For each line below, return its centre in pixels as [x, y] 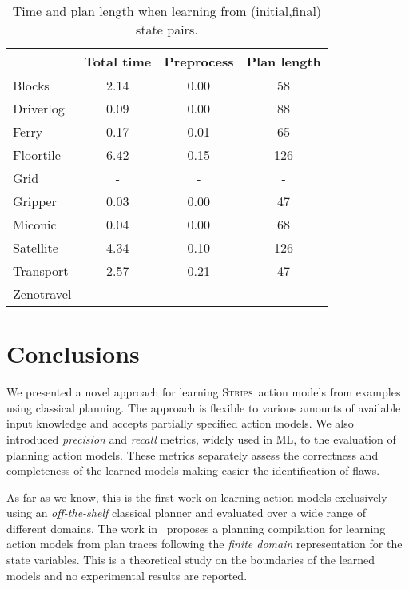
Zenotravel [42, 294]
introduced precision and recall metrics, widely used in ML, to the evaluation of [201, 438]
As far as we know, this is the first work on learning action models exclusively [197, 497]
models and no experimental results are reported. [127, 575]
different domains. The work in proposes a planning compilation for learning [196, 528]
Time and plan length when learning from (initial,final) [167, 11]
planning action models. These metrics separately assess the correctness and [193, 454]
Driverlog [39, 108]
